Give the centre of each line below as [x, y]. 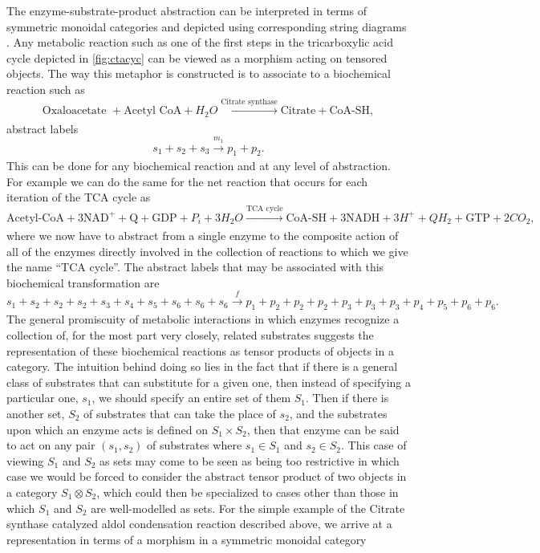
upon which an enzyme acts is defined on [107, 429]
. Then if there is [347, 398]
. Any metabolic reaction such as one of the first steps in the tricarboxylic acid [200, 42]
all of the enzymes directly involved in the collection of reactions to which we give [207, 251]
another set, [36, 414]
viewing [25, 460]
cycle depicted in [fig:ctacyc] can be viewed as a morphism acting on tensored [197, 57]
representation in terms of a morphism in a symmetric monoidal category [187, 539]
